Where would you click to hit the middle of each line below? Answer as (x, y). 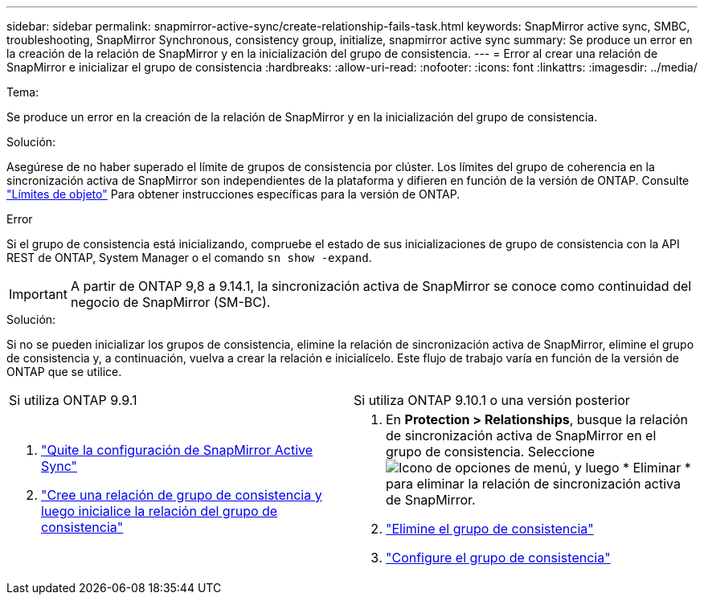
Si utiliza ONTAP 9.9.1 (73, 400)
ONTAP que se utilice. (64, 372)
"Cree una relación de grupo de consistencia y (182, 495)
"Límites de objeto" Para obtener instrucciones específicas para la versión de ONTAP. (233, 194)
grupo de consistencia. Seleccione (491, 452)
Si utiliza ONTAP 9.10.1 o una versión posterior (492, 400)
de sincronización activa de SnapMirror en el (521, 435)
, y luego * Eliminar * (629, 468)
